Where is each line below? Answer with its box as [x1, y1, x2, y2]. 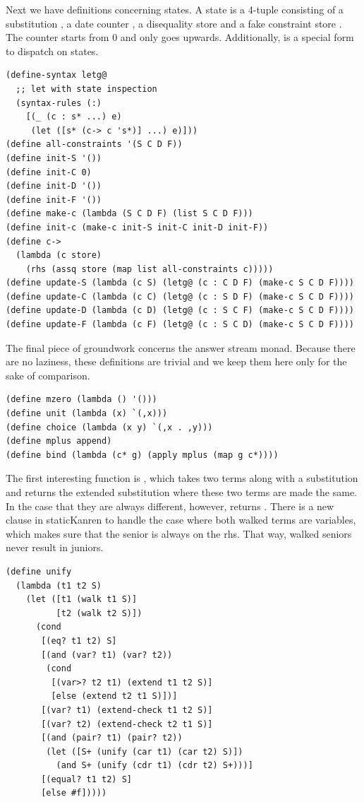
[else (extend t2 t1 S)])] [51, 691, 178, 702]
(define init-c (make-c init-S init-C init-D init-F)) [6, 222, 269, 232]
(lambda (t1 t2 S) [16, 580, 102, 591]
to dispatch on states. [6, 43, 99, 58]
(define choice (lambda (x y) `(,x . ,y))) [6, 422, 213, 432]
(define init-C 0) [6, 167, 92, 177]
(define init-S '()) [6, 153, 102, 163]
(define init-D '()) [6, 181, 102, 191]
